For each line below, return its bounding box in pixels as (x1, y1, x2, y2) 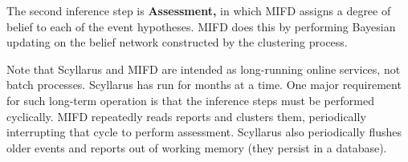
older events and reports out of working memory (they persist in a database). (6, 139, 387, 156)
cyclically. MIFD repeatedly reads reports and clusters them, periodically (6, 107, 366, 124)
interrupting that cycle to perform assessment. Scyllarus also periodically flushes (6, 124, 402, 140)
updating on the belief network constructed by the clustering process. (6, 34, 348, 51)
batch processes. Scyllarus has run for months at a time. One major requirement (6, 76, 402, 93)
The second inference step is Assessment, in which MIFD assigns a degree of (6, 2, 391, 18)
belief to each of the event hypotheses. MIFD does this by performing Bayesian (6, 18, 396, 34)
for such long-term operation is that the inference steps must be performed (6, 91, 374, 108)
